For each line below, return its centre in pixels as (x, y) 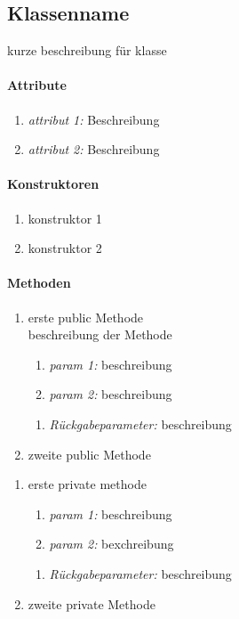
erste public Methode (86, 317)
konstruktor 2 (65, 248)
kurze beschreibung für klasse (87, 50)
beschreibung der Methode (100, 334)
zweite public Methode (89, 454)
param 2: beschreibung (111, 394)
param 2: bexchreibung (112, 544)
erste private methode (87, 484)
